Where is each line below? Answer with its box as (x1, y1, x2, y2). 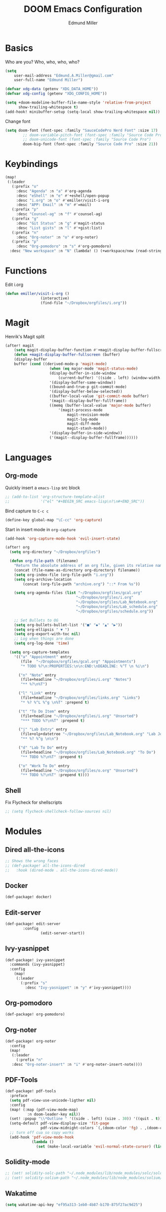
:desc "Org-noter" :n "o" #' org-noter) (16, 234, 98, 240)
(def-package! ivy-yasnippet (5, 957, 65, 962)
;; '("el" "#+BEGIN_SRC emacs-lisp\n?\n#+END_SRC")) (5, 499, 145, 504)
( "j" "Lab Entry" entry (18, 727, 68, 732)
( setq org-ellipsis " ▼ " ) (14, 627, 70, 632)
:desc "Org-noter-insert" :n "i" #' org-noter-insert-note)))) (11, 1062, 142, 1067)
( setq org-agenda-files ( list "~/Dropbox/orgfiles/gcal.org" (14, 591, 142, 596)
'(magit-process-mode (58, 407, 103, 412)
